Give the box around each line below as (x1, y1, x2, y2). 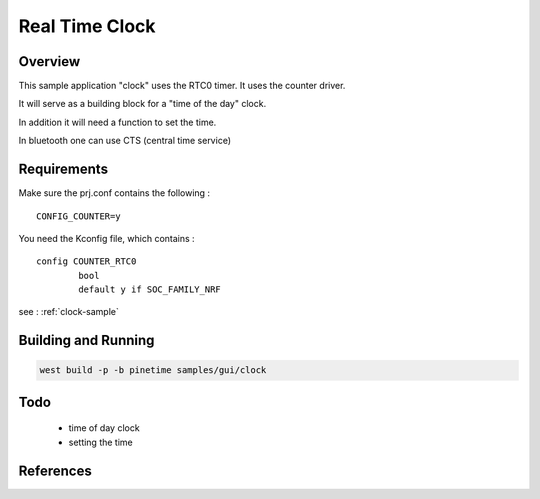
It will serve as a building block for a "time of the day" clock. (18, 98, 267, 110)
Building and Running (18, 332, 155, 349)
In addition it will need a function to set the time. (18, 116, 217, 128)
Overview (18, 53, 81, 70)
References (18, 462, 92, 479)
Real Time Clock (18, 15, 156, 37)
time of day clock (68, 422, 140, 434)
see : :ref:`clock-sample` (18, 306, 120, 318)
